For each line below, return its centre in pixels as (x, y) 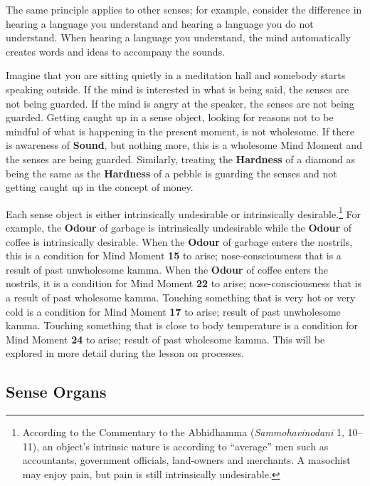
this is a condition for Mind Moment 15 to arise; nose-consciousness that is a (174, 255)
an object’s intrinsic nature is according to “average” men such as (185, 446)
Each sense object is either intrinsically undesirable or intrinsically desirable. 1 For (184, 212)
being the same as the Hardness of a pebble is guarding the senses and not (171, 173)
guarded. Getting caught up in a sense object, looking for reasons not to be (170, 117)
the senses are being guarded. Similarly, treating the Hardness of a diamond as (180, 159)
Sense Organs (56, 392)
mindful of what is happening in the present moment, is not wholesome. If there (180, 131)
